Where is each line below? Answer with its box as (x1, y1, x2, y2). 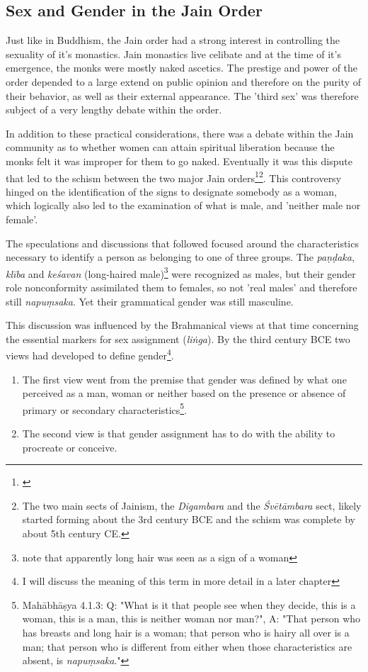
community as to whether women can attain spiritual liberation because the (6, 140, 335, 155)
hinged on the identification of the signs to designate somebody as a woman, (6, 184, 337, 198)
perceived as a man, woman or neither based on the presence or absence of (22, 386, 346, 401)
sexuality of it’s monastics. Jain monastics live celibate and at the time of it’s (6, 46, 341, 61)
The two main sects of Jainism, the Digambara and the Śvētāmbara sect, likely (22, 498, 362, 513)
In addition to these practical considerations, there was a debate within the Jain (6, 125, 354, 140)
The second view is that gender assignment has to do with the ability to (22, 426, 335, 441)
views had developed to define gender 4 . (6, 346, 174, 363)
